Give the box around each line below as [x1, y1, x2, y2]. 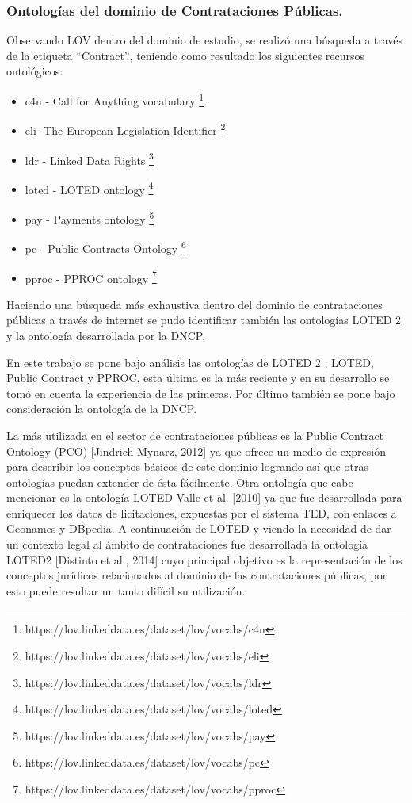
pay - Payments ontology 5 [25, 208, 154, 227]
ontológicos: [6, 63, 63, 79]
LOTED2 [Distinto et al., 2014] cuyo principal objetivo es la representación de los [6, 551, 402, 568]
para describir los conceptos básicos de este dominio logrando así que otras [6, 458, 368, 475]
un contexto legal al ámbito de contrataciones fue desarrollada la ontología [6, 536, 368, 553]
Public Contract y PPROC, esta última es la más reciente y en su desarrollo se [6, 369, 390, 386]
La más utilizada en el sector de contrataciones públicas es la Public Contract [6, 426, 384, 443]
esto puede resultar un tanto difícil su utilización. [6, 582, 246, 598]
